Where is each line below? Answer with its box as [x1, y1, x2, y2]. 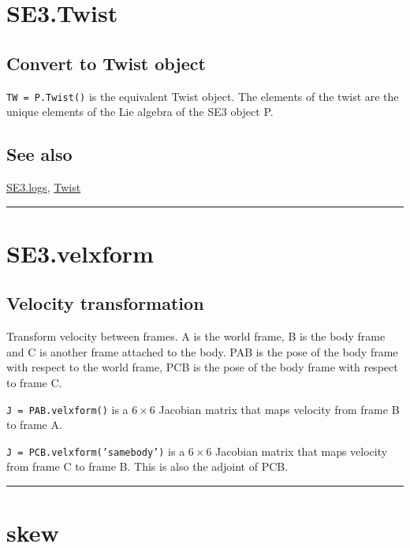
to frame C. [6, 374, 62, 390]
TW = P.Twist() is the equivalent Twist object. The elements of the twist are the [6, 88, 399, 104]
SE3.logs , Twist [6, 179, 81, 196]
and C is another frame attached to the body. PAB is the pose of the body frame [6, 343, 398, 360]
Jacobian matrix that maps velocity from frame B [158, 401, 400, 417]
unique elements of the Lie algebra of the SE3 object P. [6, 103, 274, 120]
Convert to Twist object [6, 50, 206, 75]
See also [6, 142, 73, 166]
